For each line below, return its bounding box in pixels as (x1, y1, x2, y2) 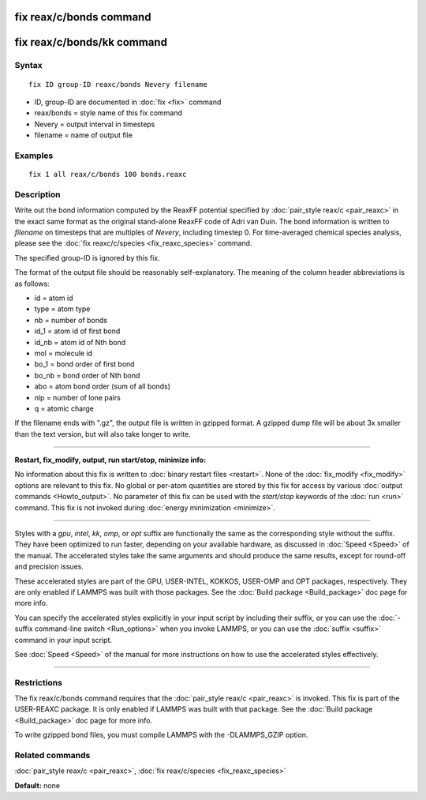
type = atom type (34, 304, 91, 314)
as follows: (14, 279, 50, 288)
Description (14, 189, 61, 200)
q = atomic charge (34, 404, 94, 413)
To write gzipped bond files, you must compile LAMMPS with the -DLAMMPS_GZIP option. (14, 731, 308, 740)
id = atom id (34, 293, 73, 302)
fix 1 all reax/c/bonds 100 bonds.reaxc (28, 170, 187, 179)
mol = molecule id (34, 348, 93, 358)
